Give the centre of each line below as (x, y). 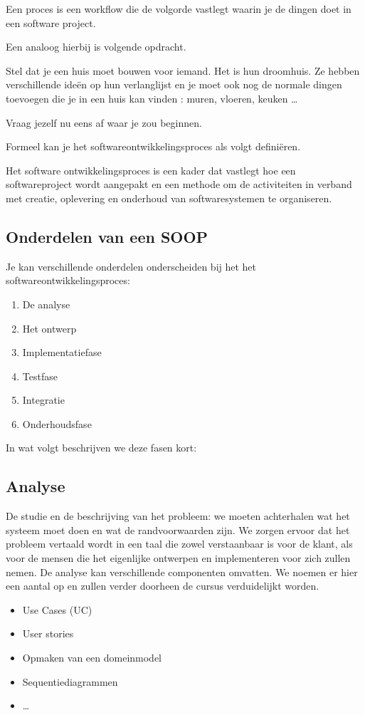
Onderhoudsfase (57, 423)
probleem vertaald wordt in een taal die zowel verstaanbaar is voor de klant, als (179, 544)
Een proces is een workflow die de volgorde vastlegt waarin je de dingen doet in (179, 9)
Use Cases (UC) (57, 609)
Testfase (40, 376)
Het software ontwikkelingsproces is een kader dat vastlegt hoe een (151, 170)
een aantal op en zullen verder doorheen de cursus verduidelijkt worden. (163, 586)
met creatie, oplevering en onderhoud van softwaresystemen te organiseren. (169, 198)
